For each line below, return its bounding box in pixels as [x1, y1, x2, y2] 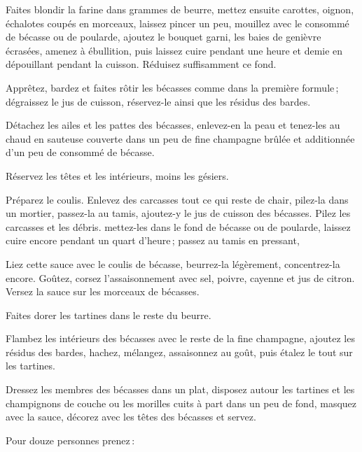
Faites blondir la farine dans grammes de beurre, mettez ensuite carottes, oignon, [6, 2, 354, 16]
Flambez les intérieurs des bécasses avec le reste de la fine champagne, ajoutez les [6, 331, 355, 346]
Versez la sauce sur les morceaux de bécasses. [6, 284, 200, 299]
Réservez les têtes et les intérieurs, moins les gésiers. [6, 168, 229, 183]
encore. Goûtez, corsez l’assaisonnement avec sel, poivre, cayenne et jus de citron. [6, 270, 355, 285]
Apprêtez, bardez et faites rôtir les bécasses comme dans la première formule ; [6, 80, 339, 94]
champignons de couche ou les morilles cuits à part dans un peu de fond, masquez [6, 395, 357, 410]
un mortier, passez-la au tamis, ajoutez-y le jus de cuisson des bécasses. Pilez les [6, 206, 351, 220]
